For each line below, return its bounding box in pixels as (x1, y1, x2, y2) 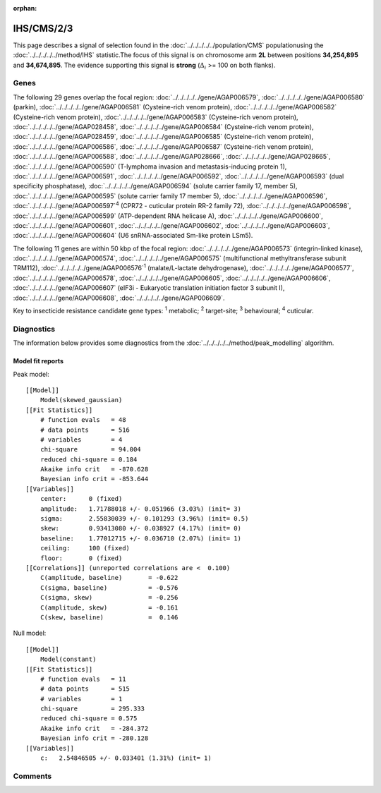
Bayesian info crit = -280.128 (40, 734, 149, 742)
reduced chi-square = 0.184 (40, 455, 138, 464)
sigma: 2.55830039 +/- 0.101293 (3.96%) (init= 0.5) (40, 515, 249, 523)
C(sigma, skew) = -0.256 (40, 593, 179, 602)
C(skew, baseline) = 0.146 (40, 613, 179, 621)
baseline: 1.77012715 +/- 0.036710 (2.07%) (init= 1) (40, 534, 241, 543)
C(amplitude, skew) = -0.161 (40, 603, 179, 612)
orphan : (13, 4, 37, 12)
